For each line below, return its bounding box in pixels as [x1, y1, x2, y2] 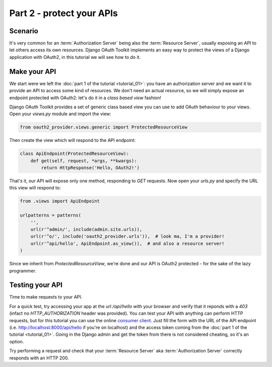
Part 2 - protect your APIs [9, 8, 118, 19]
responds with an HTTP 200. [9, 355, 69, 361]
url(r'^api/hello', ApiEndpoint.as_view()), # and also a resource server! [30, 241, 225, 246]
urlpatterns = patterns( [20, 212, 82, 218]
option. [9, 338, 24, 344]
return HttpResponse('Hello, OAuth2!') [41, 165, 140, 171]
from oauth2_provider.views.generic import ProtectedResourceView [20, 124, 187, 130]
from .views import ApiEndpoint [20, 198, 100, 204]
